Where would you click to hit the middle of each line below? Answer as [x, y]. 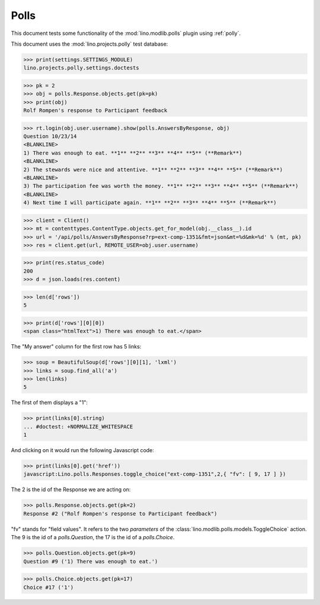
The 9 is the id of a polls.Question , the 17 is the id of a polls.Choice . [93, 537]
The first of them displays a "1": [49, 402]
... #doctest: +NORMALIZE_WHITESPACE [78, 426]
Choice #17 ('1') [49, 587]
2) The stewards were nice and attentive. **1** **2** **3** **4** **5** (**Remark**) [153, 169]
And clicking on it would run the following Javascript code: [82, 450]
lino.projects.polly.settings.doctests [81, 68]
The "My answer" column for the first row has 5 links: [76, 347]
